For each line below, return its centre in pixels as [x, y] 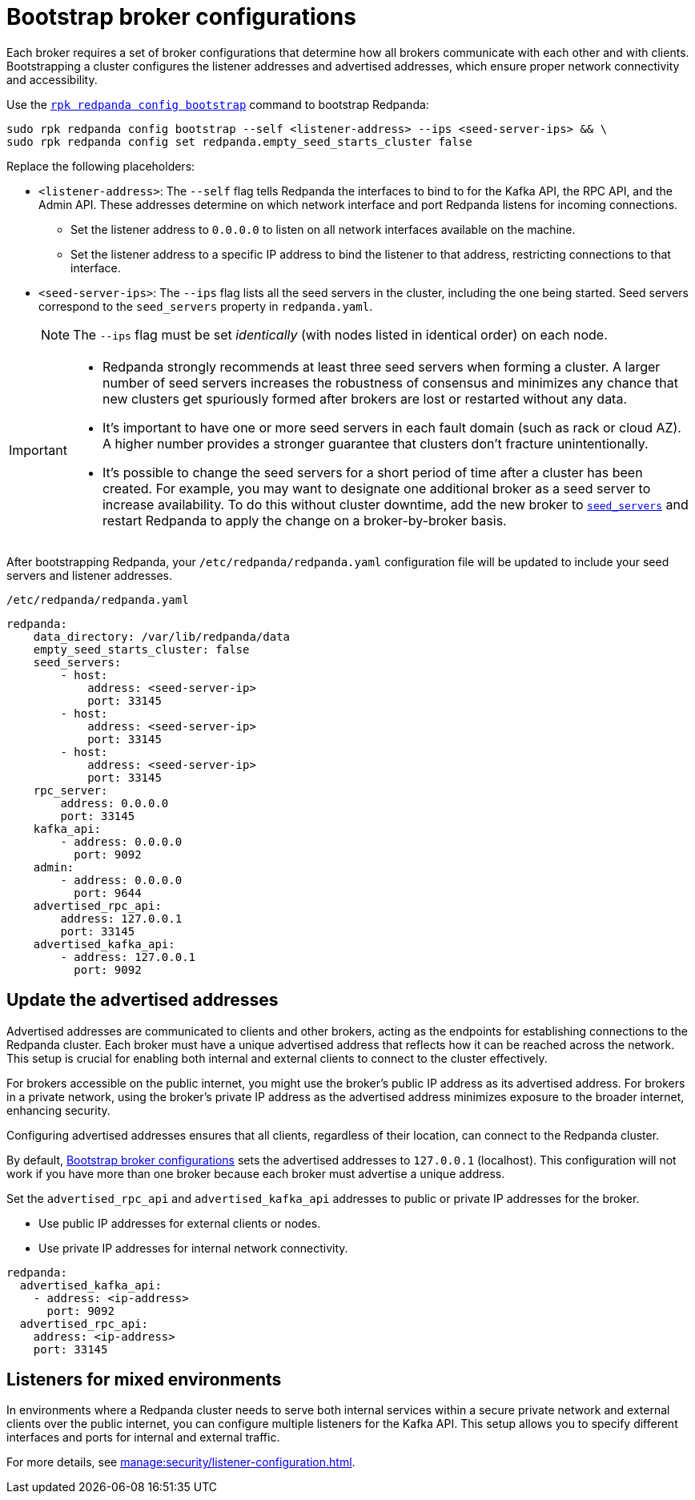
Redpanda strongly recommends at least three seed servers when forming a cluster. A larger [381, 366]
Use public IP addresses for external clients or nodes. [180, 1223]
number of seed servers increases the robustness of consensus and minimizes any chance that [390, 382]
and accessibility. [52, 79]
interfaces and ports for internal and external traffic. [143, 1438]
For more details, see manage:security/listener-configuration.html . [181, 1462]
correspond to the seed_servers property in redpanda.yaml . [206, 306]
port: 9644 [108, 893]
